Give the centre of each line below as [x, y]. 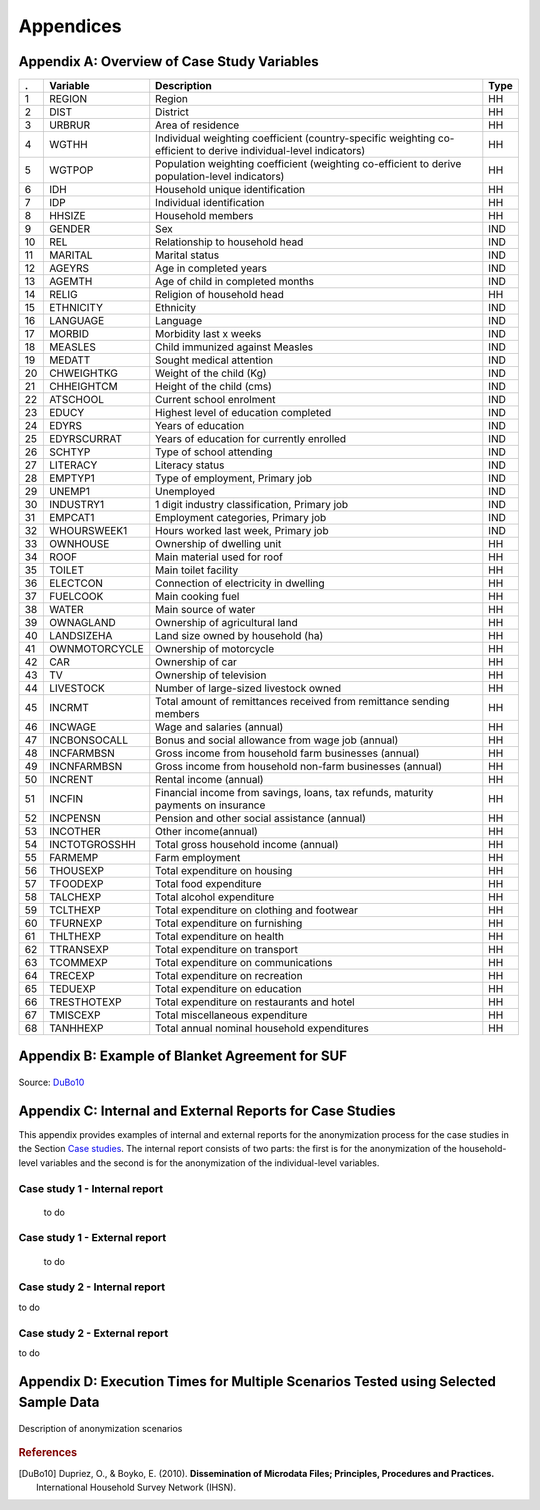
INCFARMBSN [81, 753]
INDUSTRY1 [76, 505]
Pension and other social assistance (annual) [261, 818]
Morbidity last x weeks [208, 334]
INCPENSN [75, 818]
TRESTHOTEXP [85, 1002]
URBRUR [69, 125]
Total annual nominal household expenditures [262, 1028]
